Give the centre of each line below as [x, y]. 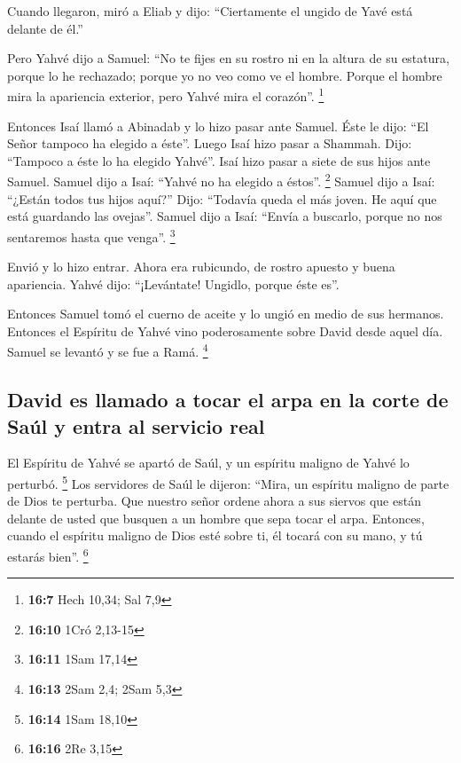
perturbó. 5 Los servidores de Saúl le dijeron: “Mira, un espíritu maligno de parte [228, 482]
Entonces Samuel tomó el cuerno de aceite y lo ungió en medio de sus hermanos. [226, 314]
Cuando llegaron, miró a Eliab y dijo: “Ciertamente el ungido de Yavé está [210, 11]
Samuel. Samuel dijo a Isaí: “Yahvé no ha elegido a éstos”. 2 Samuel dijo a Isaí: [221, 180]
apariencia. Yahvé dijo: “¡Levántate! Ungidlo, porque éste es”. [173, 283]
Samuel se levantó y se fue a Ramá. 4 [108, 350]
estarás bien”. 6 [48, 555]
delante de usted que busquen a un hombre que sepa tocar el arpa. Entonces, [216, 518]
